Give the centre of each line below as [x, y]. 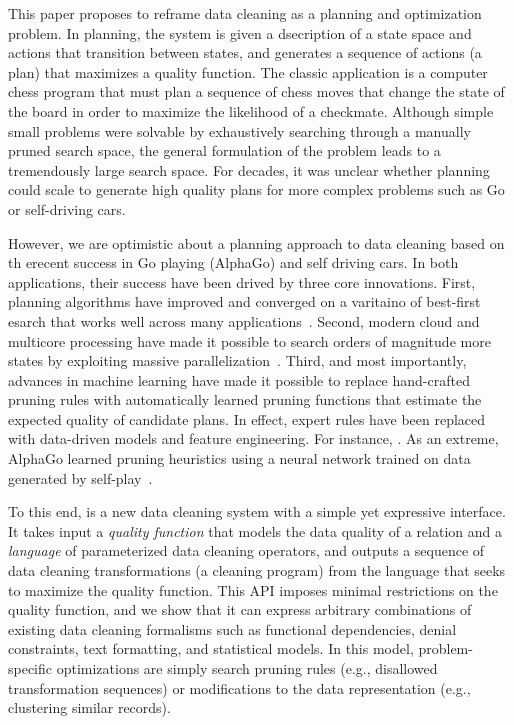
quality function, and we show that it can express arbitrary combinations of [240, 609]
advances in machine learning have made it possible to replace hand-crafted [239, 379]
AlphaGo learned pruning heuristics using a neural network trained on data [239, 458]
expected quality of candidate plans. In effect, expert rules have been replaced [247, 418]
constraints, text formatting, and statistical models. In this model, [211, 648]
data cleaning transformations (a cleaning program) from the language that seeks [257, 570]
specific [30, 668]
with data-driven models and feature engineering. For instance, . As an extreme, [253, 438]
